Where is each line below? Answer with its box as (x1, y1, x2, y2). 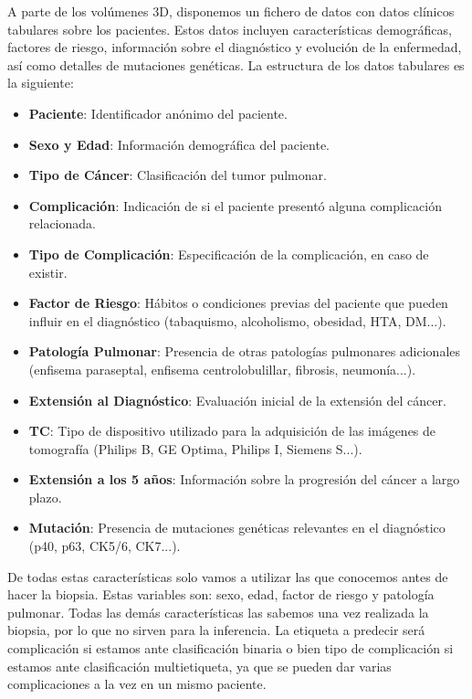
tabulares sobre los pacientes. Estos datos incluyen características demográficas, (7, 19, 452, 38)
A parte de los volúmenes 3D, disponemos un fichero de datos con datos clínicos (7, 2, 455, 20)
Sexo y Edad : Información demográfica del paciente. (28, 134, 330, 154)
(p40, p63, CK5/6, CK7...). (28, 536, 181, 556)
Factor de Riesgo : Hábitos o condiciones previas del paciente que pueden (28, 293, 448, 312)
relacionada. (28, 214, 96, 233)
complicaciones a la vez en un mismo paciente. (7, 674, 267, 694)
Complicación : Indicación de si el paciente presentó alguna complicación (28, 196, 442, 215)
